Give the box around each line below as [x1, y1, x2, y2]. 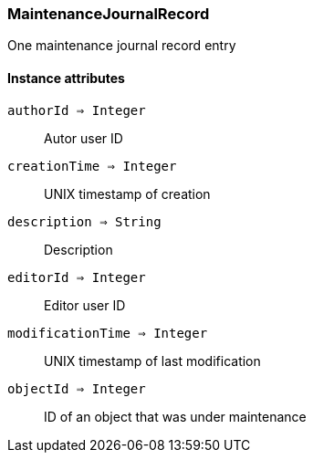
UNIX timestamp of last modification [44, 352, 261, 369]
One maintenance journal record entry [7, 37, 236, 54]
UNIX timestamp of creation [44, 185, 211, 202]
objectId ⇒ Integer [7, 381, 146, 396]
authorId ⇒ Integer [7, 102, 146, 118]
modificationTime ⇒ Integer [7, 325, 208, 340]
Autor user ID [44, 130, 123, 146]
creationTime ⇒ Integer [7, 158, 177, 173]
